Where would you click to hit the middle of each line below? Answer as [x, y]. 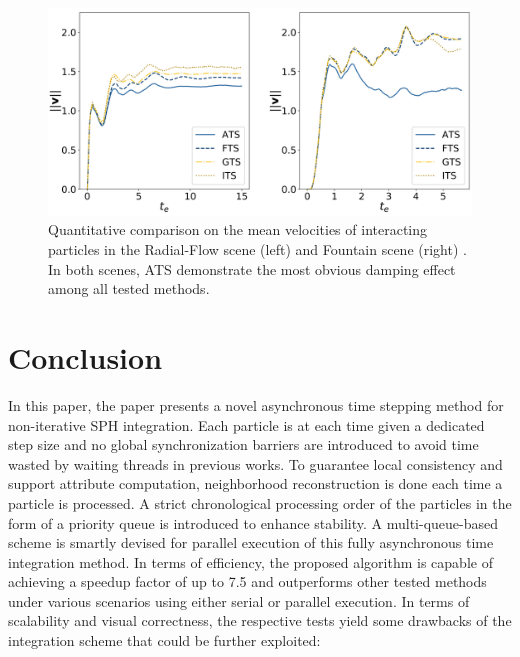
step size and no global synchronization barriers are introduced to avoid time [243, 444]
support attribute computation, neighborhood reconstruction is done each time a [255, 483]
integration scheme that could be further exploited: [164, 640]
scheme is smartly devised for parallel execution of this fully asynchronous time [251, 542]
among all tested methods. [129, 288]
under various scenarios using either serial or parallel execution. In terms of [239, 600]
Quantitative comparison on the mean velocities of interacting [238, 229]
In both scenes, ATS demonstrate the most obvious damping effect [252, 268]
